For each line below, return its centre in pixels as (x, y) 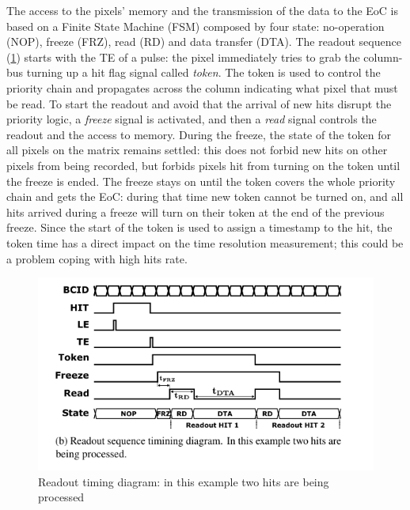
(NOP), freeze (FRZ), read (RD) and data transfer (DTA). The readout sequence (204, 42)
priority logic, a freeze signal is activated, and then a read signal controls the (192, 119)
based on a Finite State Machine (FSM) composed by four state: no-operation (196, 26)
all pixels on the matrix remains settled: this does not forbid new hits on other (197, 150)
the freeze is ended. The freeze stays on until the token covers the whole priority (201, 181)
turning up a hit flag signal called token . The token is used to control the (203, 72)
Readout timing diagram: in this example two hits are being (184, 481)
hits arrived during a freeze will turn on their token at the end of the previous (196, 212)
